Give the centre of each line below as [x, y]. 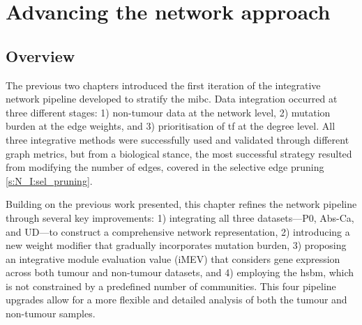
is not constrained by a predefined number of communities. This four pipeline [171, 286]
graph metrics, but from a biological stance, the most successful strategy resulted [179, 153]
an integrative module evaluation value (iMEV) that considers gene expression [173, 258]
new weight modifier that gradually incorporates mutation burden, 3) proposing [176, 245]
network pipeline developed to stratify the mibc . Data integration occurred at [172, 99]
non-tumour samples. [51, 313]
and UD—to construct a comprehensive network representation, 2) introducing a [178, 231]
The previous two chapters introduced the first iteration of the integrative [163, 85]
